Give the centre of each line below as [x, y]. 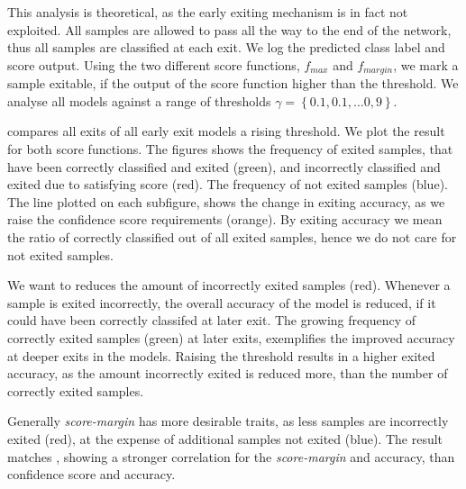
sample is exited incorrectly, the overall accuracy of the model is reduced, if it [222, 302]
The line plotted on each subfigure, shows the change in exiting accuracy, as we [226, 201]
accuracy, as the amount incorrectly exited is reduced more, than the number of [228, 373]
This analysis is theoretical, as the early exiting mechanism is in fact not [208, 12]
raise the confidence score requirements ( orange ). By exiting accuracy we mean [225, 219]
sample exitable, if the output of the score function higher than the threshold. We [233, 83]
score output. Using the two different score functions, [154, 64]
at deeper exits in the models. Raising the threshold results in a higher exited [221, 355]
